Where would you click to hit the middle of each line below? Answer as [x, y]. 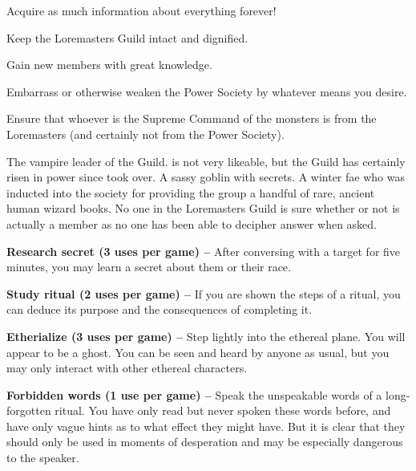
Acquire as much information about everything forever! [141, 10]
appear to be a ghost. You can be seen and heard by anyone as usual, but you [198, 352]
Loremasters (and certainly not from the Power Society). [145, 134]
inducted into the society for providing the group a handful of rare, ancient [191, 192]
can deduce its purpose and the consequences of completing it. [160, 309]
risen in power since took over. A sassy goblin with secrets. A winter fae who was [206, 177]
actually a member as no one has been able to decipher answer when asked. [192, 223]
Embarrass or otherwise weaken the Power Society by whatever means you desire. [207, 91]
